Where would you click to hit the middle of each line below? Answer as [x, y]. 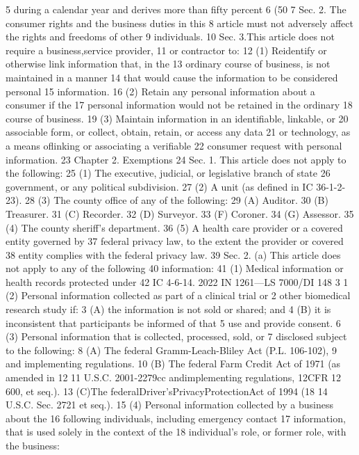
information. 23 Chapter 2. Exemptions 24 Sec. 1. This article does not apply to [176, 159]
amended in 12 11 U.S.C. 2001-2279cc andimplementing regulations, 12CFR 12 [174, 377]
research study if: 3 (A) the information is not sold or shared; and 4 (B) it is [168, 309]
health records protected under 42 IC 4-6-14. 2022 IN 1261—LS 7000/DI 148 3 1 [177, 281]
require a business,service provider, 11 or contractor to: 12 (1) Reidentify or [166, 50]
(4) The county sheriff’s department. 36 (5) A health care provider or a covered [174, 227]
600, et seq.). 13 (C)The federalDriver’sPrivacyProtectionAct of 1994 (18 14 [167, 391]
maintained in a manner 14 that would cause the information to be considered [172, 77]
